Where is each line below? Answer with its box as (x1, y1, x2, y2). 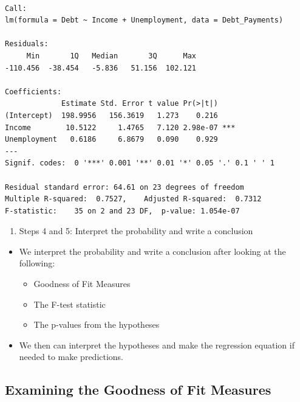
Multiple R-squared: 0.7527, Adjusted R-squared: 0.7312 (5, 195, 262, 204)
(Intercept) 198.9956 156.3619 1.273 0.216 (5, 111, 218, 120)
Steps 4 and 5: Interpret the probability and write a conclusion (19, 224, 253, 237)
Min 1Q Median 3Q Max (26, 51, 196, 60)
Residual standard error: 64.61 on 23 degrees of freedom (5, 182, 244, 192)
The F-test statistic (33, 297, 106, 310)
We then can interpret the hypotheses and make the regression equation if (19, 338, 295, 351)
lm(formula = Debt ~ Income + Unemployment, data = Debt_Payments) (5, 16, 284, 25)
